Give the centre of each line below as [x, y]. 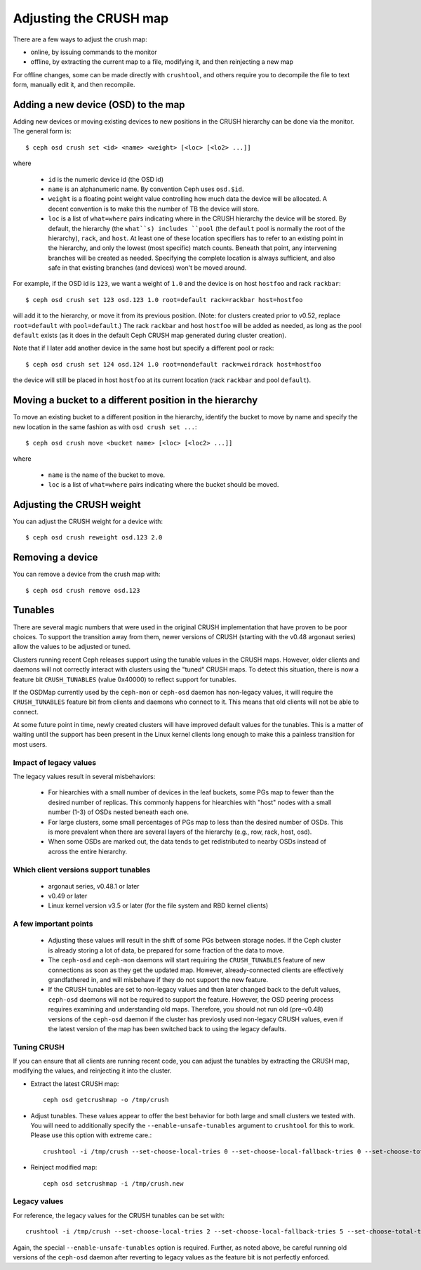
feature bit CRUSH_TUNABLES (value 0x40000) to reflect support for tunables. [125, 679]
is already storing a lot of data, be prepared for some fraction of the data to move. [166, 950]
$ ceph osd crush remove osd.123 [83, 590]
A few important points [53, 924]
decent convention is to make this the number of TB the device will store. [154, 209]
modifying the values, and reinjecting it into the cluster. [92, 1071]
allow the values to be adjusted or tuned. [72, 647]
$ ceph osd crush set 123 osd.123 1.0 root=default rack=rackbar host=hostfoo [164, 300]
